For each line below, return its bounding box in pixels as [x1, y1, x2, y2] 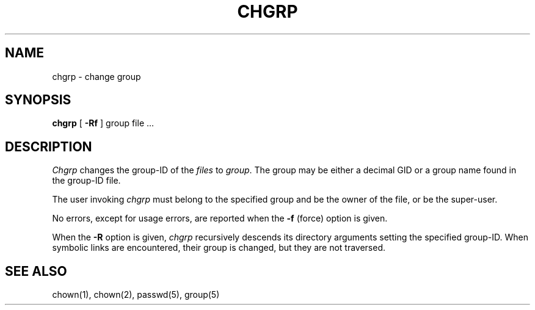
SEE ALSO [5, 263, 67, 279]
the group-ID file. [52, 175, 121, 186]
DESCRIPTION [5, 139, 92, 154]
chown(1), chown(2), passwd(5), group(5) [52, 289, 220, 300]
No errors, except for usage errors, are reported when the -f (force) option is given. [52, 213, 388, 224]
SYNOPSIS [5, 92, 71, 108]
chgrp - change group [52, 71, 141, 82]
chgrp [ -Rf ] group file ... [52, 118, 155, 129]
